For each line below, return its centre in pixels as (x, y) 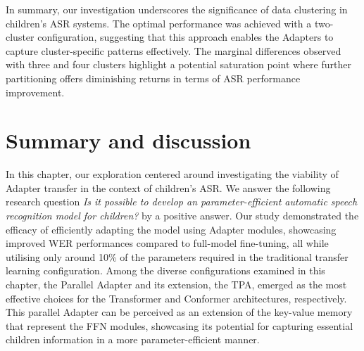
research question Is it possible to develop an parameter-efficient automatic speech (182, 202)
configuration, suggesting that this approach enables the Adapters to (186, 37)
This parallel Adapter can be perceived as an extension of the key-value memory (179, 312)
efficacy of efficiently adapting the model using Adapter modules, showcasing (171, 229)
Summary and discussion (128, 140)
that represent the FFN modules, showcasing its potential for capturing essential (180, 325)
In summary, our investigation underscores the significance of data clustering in (177, 9)
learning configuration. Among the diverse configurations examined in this (165, 270)
